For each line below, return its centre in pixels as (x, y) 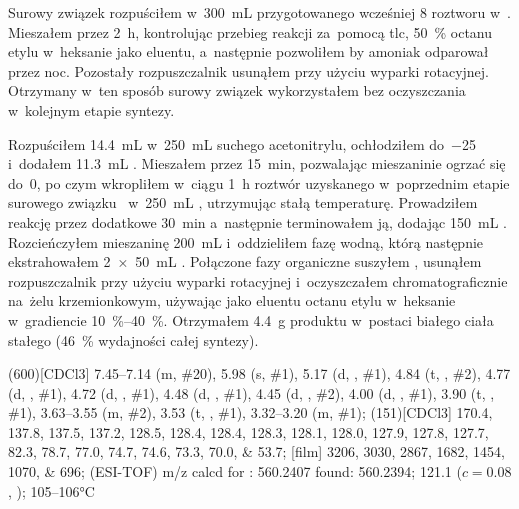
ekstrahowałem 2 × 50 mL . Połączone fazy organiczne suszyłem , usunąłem (245, 261)
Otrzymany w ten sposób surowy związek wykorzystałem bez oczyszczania (237, 90)
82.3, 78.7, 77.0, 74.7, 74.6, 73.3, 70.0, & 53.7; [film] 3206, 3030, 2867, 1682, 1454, (257, 451)
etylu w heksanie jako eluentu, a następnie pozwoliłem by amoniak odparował (248, 51)
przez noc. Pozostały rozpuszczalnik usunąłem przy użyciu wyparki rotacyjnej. (248, 70)
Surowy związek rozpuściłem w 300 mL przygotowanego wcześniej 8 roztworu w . (259, 12)
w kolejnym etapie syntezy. (91, 109)
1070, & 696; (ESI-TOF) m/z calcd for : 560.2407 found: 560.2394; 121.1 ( (235, 471)
